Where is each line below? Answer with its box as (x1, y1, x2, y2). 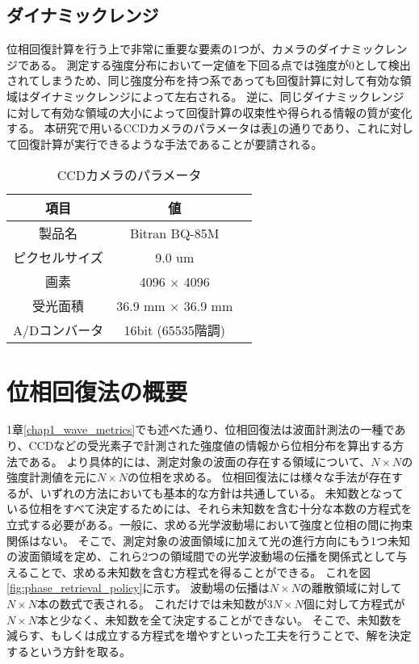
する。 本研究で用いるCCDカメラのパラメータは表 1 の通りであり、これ (6, 120, 379, 137)
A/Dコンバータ (13, 321, 104, 340)
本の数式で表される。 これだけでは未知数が (37, 595, 267, 612)
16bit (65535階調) (124, 321, 225, 340)
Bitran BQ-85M (130, 223, 220, 242)
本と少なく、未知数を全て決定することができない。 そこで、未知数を (37, 611, 403, 628)
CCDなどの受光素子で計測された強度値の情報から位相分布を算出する (28, 437, 393, 454)
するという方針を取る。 (6, 642, 131, 659)
